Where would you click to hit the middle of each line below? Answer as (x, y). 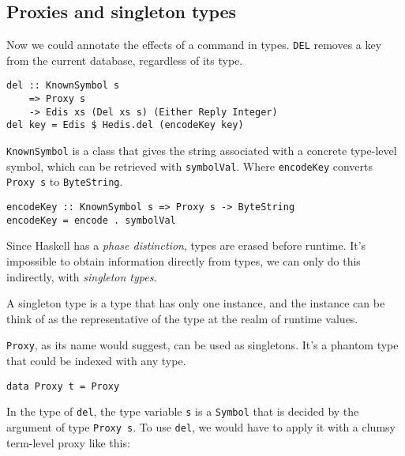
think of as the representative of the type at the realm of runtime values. (182, 318)
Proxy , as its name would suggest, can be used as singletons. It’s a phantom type (202, 345)
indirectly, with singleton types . (82, 276)
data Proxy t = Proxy (63, 386)
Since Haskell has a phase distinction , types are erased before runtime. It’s (186, 245)
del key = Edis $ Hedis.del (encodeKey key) (125, 125)
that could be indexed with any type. (96, 360)
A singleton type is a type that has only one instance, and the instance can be (196, 303)
